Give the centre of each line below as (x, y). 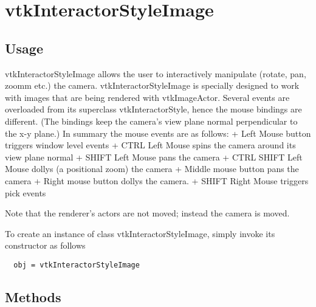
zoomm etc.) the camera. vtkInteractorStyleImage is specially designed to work (152, 85)
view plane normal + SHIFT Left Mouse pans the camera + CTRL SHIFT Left (154, 157)
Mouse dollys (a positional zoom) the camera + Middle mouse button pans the (152, 169)
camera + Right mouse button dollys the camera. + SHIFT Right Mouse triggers (157, 180)
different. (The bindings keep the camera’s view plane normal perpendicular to (151, 121)
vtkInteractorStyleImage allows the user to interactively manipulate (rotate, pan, (156, 73)
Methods (33, 296)
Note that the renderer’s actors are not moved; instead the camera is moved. (147, 213)
